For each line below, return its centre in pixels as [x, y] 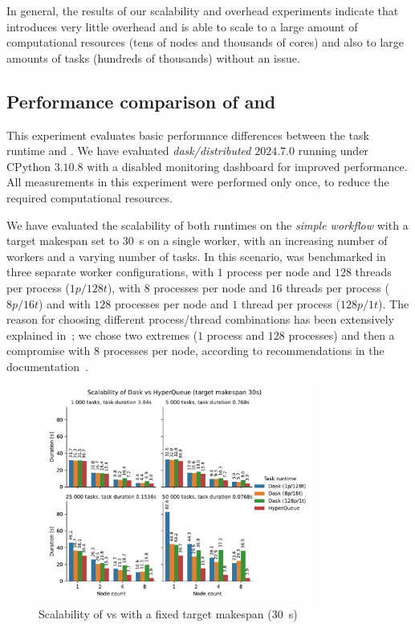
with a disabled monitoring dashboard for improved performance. [247, 166]
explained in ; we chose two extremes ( [102, 334]
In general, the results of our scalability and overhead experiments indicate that [203, 10]
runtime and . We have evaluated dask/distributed [129, 151]
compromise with [49, 351]
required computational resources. [90, 197]
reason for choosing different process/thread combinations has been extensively [200, 319]
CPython [29, 166]
